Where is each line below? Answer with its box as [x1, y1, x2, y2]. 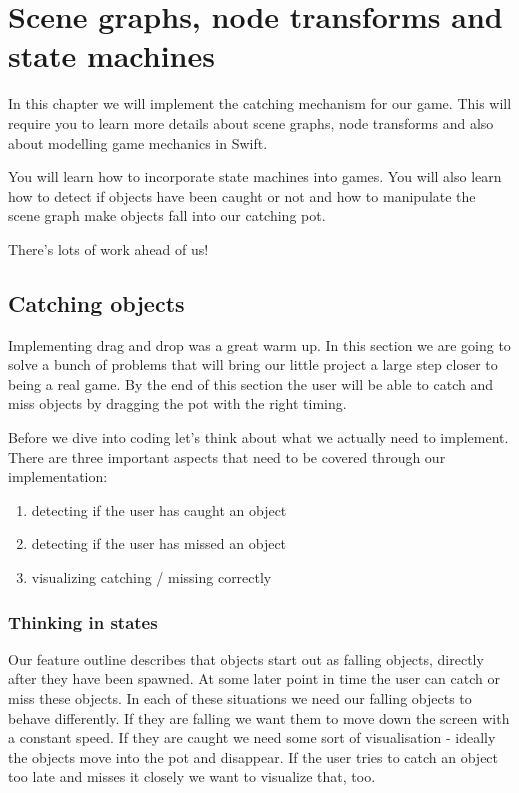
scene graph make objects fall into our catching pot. [8, 205, 326, 226]
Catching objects [8, 287, 185, 318]
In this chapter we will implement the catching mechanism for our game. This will [8, 93, 512, 114]
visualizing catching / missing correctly [31, 567, 272, 588]
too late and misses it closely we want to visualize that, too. [8, 766, 376, 787]
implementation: [8, 466, 108, 487]
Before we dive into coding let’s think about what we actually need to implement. [8, 427, 509, 448]
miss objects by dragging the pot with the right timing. [8, 393, 347, 414]
